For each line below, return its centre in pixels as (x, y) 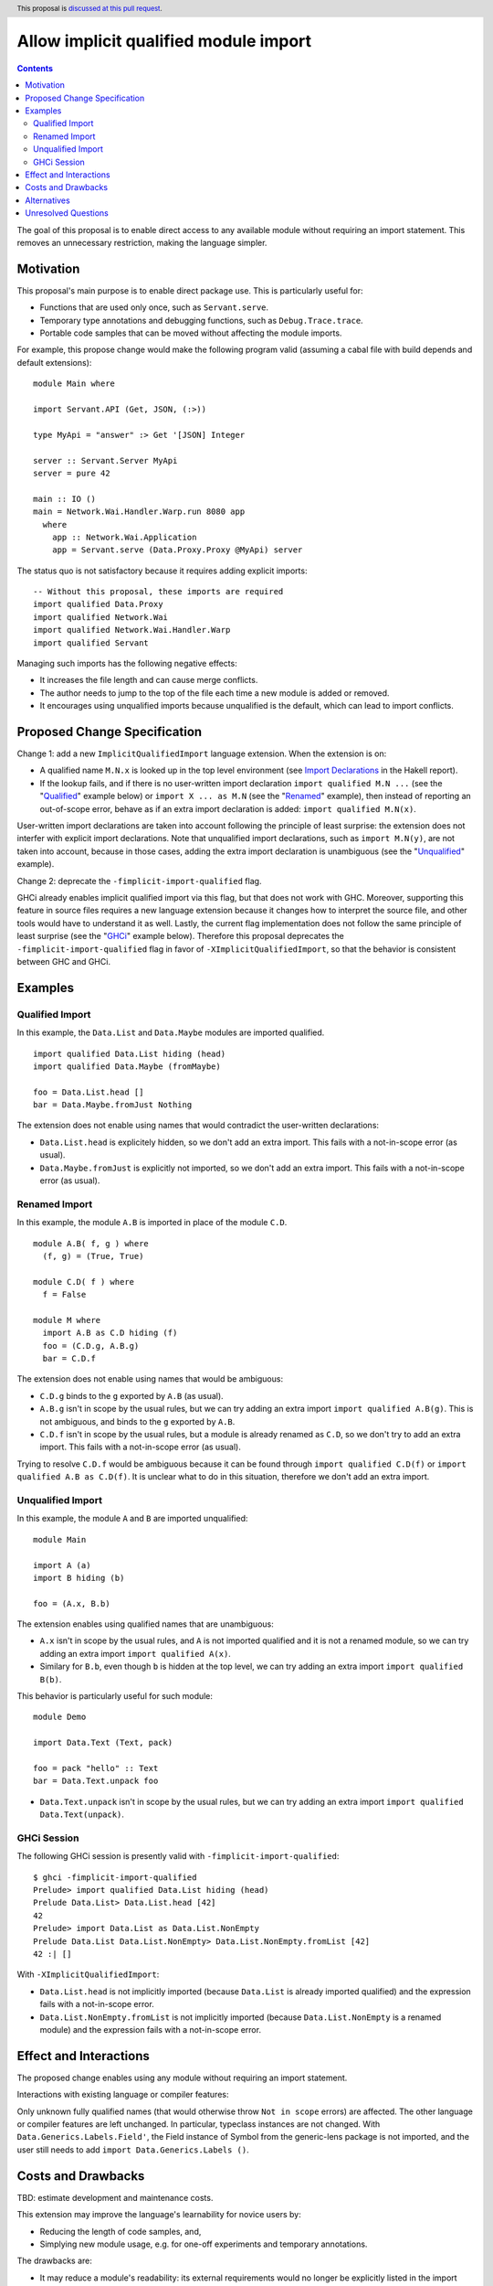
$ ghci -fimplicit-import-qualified (115, 1877)
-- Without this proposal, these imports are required (158, 592)
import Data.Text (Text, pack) (103, 1743)
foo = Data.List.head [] (89, 1092)
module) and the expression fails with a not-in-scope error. (151, 2029)
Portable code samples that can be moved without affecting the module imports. (191, 333)
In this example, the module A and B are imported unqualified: (132, 1519)
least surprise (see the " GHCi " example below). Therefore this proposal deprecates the (180, 936)
